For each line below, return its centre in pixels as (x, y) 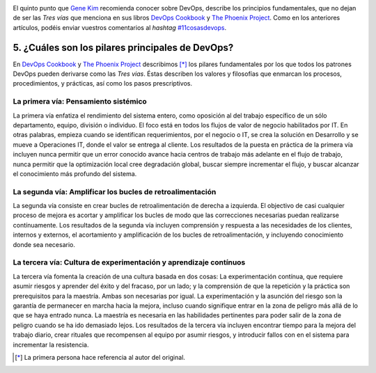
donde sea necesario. (44, 244)
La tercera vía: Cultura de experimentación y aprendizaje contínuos (129, 262)
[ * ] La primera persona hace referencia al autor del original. (100, 357)
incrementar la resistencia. (51, 344)
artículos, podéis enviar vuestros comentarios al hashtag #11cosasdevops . (119, 27)
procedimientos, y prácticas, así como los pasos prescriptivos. (103, 84)
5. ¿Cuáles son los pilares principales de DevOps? (123, 48)
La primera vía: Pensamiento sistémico (80, 102)
